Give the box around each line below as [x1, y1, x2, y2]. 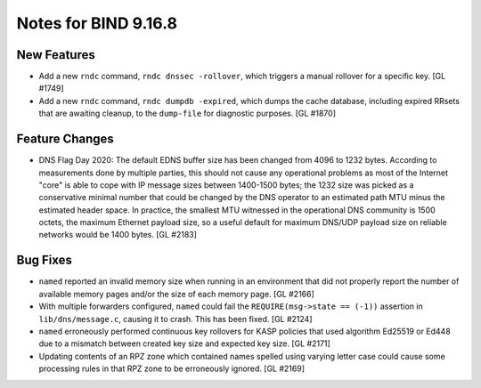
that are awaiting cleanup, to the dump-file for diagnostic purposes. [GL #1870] [38, 108, 336, 119]
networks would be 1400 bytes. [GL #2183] [38, 230, 198, 240]
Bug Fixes [16, 253, 73, 268]
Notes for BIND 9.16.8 [16, 13, 178, 33]
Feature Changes [16, 132, 115, 147]
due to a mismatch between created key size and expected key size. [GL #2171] [38, 338, 331, 349]
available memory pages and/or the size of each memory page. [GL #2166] [38, 288, 315, 299]
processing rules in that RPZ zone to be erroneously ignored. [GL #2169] [38, 363, 306, 374]
